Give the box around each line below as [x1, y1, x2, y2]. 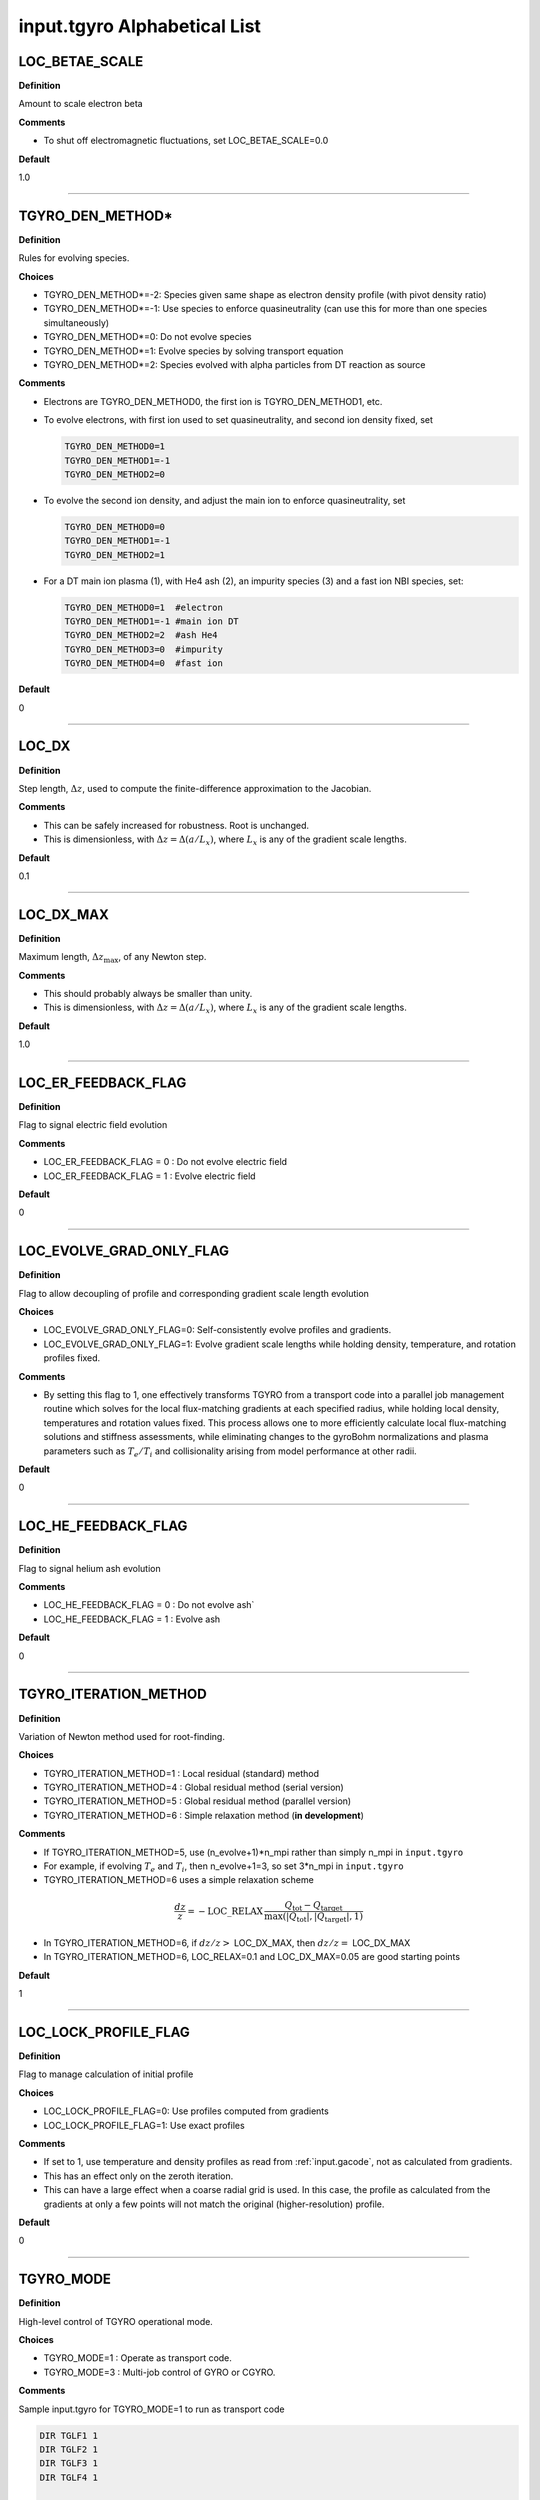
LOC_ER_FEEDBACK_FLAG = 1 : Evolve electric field [43, 1170, 256, 1182]
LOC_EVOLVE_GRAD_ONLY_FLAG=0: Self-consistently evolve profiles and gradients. [43, 1324, 392, 1336]
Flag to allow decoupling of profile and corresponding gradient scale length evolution [18, 1287, 370, 1299]
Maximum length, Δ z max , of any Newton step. [18, 951, 207, 965]
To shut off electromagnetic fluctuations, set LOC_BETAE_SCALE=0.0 [43, 135, 329, 147]
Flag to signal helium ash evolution [18, 1562, 161, 1574]
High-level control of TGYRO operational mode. [18, 2315, 214, 2327]
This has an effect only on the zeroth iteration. [43, 2170, 234, 2182]
